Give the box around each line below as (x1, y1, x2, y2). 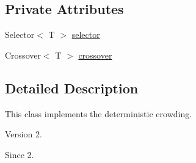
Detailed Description (5, 78, 139, 97)
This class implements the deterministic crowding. (5, 107, 192, 120)
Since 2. (5, 148, 34, 161)
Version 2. (5, 128, 42, 140)
